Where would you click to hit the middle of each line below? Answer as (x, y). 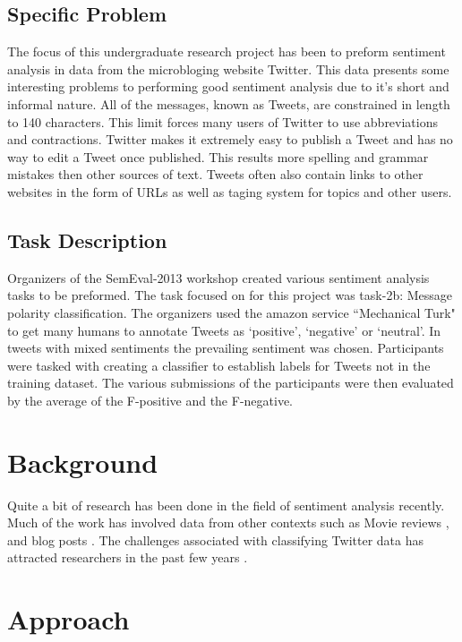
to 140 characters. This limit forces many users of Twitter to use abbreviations (223, 121)
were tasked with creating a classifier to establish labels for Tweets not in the (219, 365)
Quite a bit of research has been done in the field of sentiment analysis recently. (226, 505)
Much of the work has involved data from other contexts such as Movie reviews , (228, 522)
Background (83, 462)
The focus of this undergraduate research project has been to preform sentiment (227, 51)
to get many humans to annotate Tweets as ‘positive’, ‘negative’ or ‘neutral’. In (224, 330)
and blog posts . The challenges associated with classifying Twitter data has (215, 539)
